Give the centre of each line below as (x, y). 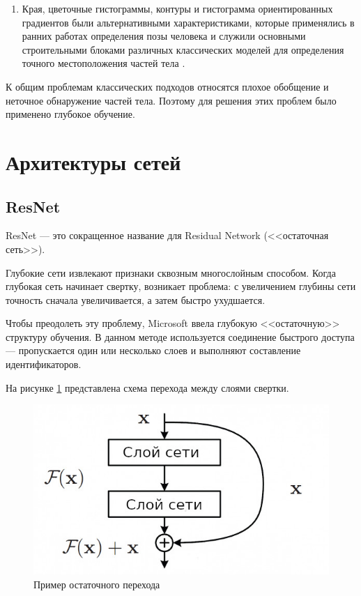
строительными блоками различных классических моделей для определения (183, 49)
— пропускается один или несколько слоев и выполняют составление (153, 350)
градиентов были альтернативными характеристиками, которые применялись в (188, 22)
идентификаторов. (44, 364)
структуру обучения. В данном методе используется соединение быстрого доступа (180, 336)
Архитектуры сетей (93, 161)
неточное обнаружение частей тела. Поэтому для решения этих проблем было (171, 100)
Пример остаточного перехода (97, 584)
